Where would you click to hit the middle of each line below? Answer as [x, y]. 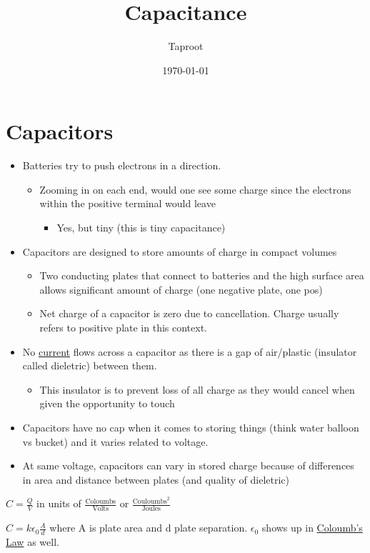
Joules [151, 509]
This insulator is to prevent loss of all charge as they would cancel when [197, 389]
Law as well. [32, 542]
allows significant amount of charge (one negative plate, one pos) [181, 289]
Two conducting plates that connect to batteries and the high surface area [202, 275]
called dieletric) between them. [90, 365]
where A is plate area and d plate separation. [149, 528]
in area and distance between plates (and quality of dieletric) [156, 479]
